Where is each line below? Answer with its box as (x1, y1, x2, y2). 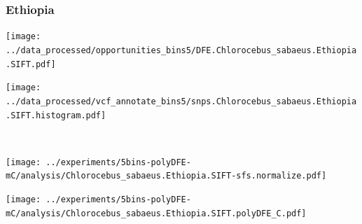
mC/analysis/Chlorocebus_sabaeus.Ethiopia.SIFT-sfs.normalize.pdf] (6, 171, 327, 181)
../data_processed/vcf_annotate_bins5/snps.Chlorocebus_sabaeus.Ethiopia (6, 96, 357, 106)
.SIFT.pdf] (6, 59, 56, 69)
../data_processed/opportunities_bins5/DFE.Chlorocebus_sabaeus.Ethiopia (6, 45, 357, 55)
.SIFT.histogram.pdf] (6, 110, 106, 120)
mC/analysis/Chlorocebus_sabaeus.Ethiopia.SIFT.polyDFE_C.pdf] (6, 208, 307, 218)
